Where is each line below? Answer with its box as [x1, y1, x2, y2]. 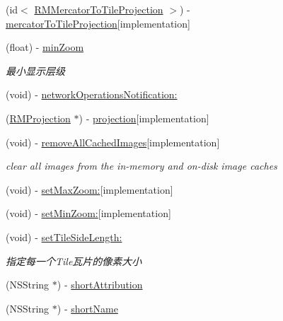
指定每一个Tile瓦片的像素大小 [6, 253, 142, 268]
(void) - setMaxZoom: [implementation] [6, 182, 173, 197]
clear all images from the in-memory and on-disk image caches [6, 158, 277, 173]
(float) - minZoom [6, 40, 84, 54]
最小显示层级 [6, 63, 65, 78]
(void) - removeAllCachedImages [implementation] [6, 134, 220, 149]
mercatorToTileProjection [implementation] [6, 16, 190, 30]
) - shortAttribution [57, 277, 143, 292]
